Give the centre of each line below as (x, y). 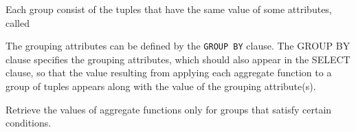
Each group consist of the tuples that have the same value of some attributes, (169, 9)
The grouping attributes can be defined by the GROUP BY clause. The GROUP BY (178, 46)
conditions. (29, 123)
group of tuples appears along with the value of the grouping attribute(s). (161, 86)
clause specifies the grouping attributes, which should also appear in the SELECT (178, 59)
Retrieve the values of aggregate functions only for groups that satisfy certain (169, 109)
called (18, 22)
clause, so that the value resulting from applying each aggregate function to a (169, 73)
